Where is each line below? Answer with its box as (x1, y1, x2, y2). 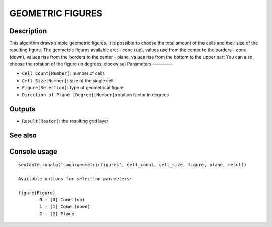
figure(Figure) (18, 190, 56, 196)
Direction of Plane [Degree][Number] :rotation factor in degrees (22, 91, 169, 98)
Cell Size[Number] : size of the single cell (22, 78, 114, 84)
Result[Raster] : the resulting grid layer (22, 118, 109, 124)
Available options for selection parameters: (18, 176, 133, 181)
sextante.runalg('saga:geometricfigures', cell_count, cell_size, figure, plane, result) (18, 162, 247, 168)
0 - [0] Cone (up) (39, 197, 85, 203)
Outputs (9, 105, 36, 113)
